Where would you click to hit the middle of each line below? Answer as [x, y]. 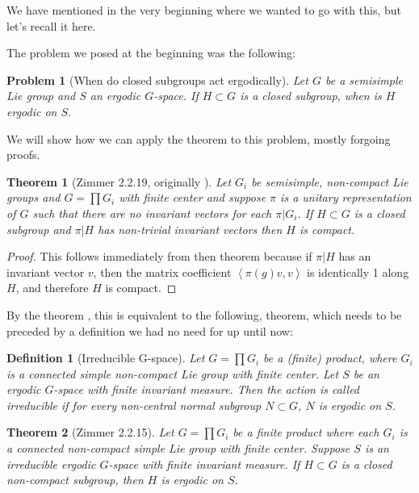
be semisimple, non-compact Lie [330, 181]
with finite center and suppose [193, 197]
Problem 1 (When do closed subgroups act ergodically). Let [157, 79]
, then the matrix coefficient [162, 272]
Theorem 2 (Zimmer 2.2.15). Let [90, 432]
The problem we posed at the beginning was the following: [151, 53]
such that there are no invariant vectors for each [152, 213]
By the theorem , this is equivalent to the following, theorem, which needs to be [204, 314]
